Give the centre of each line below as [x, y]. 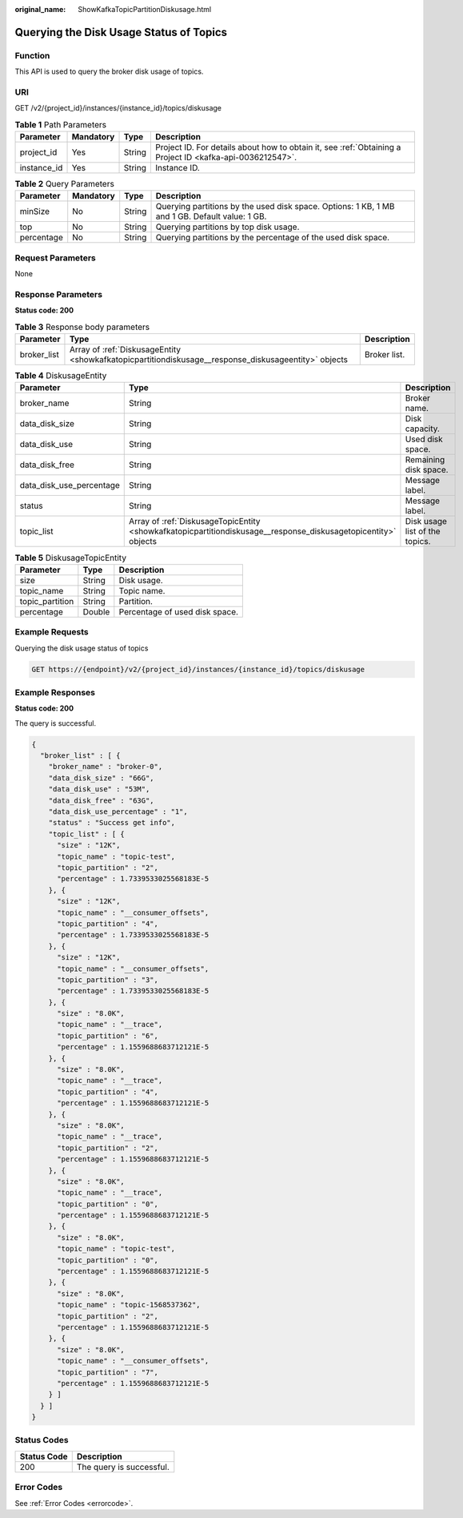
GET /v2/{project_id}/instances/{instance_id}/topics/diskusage [118, 108]
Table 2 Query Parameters [65, 184]
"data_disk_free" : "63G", [102, 800]
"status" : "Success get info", [112, 823]
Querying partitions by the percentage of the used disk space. [273, 238]
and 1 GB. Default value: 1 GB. [211, 216]
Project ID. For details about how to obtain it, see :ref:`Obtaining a [278, 147]
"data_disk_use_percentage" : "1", [118, 812]
